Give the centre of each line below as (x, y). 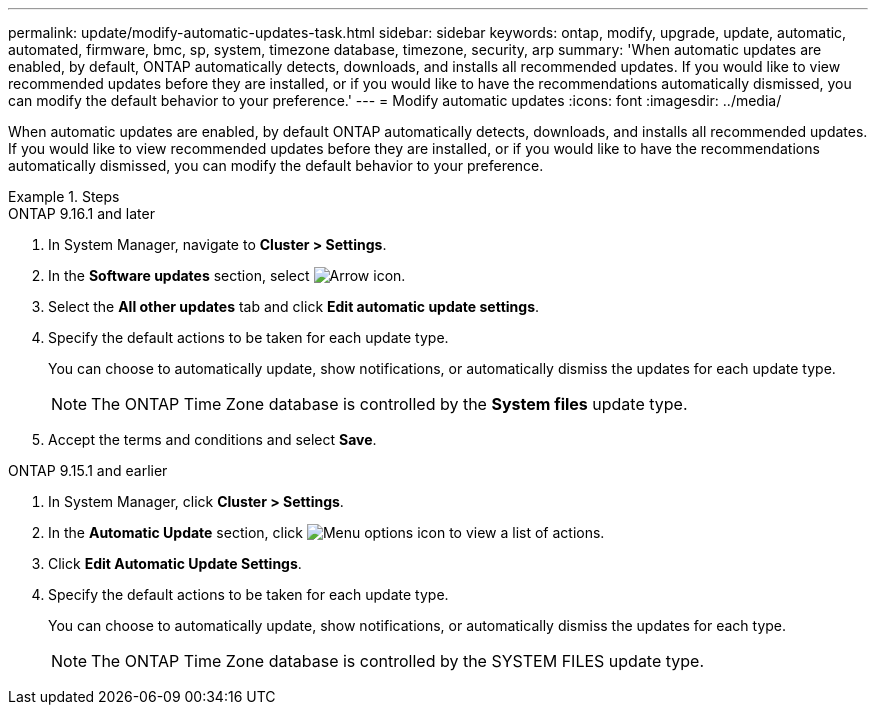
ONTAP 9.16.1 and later (81, 213)
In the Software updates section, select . (227, 275)
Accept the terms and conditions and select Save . (212, 439)
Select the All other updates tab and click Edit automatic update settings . (294, 306)
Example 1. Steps (64, 196)
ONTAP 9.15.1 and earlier (88, 470)
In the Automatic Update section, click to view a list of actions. (326, 532)
